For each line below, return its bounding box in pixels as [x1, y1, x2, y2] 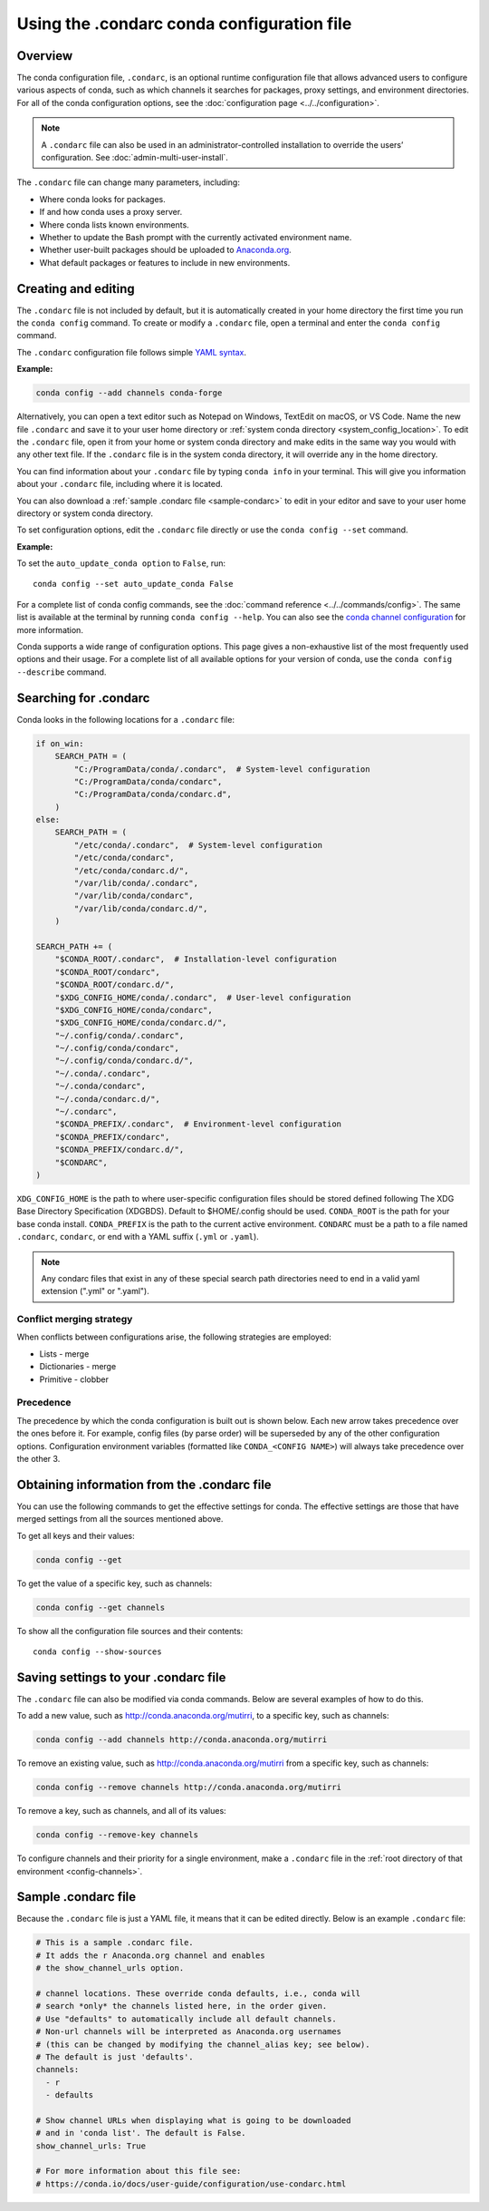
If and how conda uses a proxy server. [39, 207, 183, 218]
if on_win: [35, 738, 84, 748]
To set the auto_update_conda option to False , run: [16, 558, 226, 569]
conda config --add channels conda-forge [35, 388, 223, 398]
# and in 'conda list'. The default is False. [35, 2128, 246, 2138]
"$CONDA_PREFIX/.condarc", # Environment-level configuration [54, 1119, 342, 1129]
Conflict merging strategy [16, 1313, 133, 1326]
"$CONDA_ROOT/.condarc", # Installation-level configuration [54, 954, 337, 965]
